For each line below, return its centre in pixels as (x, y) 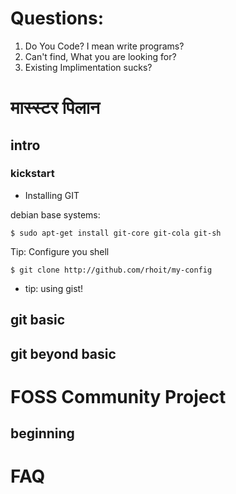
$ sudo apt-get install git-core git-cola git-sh (116, 233)
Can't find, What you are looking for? (100, 56)
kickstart (32, 174)
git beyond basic (63, 353)
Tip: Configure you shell (60, 251)
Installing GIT (52, 195)
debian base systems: (55, 214)
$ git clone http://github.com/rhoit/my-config (111, 270)
